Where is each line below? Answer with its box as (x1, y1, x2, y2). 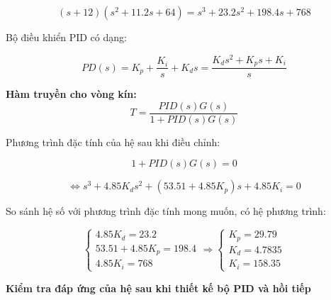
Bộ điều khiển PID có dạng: (6, 30, 127, 44)
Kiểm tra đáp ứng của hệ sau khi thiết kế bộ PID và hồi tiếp (6, 280, 311, 295)
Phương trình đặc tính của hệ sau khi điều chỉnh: (6, 134, 220, 149)
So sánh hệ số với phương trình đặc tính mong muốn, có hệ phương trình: (6, 204, 326, 218)
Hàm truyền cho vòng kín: (6, 87, 137, 101)
